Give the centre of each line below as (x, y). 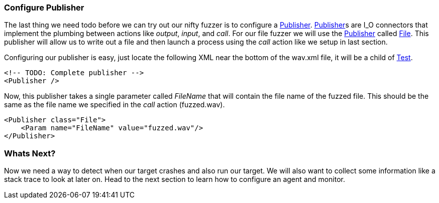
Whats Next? (30, 153)
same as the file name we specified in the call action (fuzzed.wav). (115, 105)
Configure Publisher (44, 8)
